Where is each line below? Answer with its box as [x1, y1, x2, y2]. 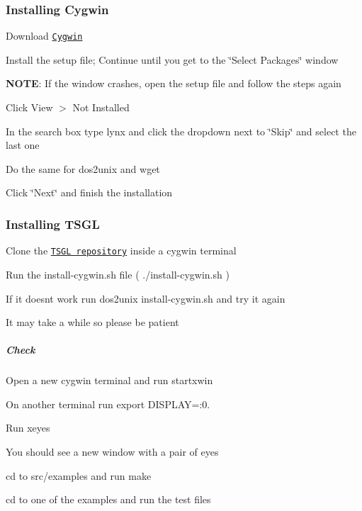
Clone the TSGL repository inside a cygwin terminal [6, 243, 237, 258]
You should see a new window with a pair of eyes [6, 444, 219, 459]
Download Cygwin [6, 28, 83, 43]
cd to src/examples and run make [6, 468, 152, 483]
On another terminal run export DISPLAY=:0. [6, 396, 210, 411]
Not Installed [72, 100, 130, 115]
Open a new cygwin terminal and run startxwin [6, 373, 213, 388]
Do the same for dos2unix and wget [6, 161, 160, 176]
